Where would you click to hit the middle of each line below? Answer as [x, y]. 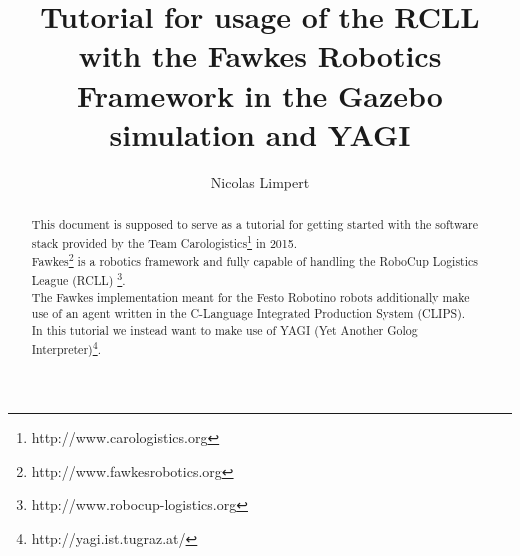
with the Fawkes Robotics [260, 55]
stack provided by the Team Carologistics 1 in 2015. [164, 241]
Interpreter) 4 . [66, 347]
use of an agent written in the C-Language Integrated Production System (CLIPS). [248, 313]
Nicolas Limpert [260, 181]
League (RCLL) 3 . [78, 278]
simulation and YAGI [260, 133]
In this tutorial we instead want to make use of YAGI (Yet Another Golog [224, 329]
